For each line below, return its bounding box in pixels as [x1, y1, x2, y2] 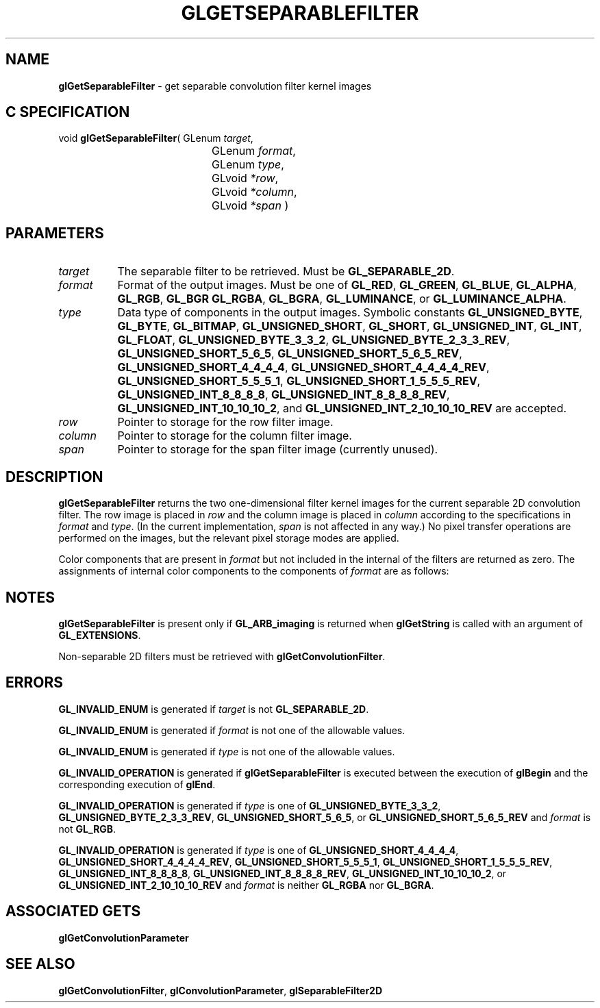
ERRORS [5, 674, 64, 692]
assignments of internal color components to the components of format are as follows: [58, 565, 449, 577]
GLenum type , [212, 157, 284, 172]
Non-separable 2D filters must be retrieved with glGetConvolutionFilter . [58, 650, 386, 662]
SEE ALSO [5, 955, 75, 973]
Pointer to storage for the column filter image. [117, 429, 352, 443]
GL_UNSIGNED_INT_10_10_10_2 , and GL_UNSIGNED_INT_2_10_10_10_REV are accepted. [117, 401, 567, 416]
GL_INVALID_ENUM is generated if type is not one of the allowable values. [58, 745, 395, 757]
